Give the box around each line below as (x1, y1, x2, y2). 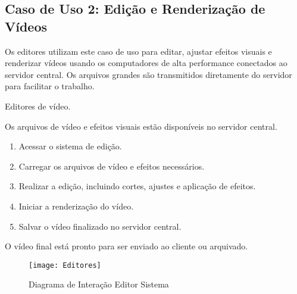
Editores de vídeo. (5, 99, 71, 112)
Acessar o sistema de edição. (18, 140, 122, 152)
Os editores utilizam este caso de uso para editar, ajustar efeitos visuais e (5, 45, 272, 57)
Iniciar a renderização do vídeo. (18, 199, 134, 212)
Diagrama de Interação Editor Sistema (29, 278, 169, 290)
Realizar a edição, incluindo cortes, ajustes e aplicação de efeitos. (18, 180, 256, 192)
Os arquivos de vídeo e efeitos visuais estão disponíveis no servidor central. (5, 120, 277, 132)
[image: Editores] (29, 261, 101, 270)
